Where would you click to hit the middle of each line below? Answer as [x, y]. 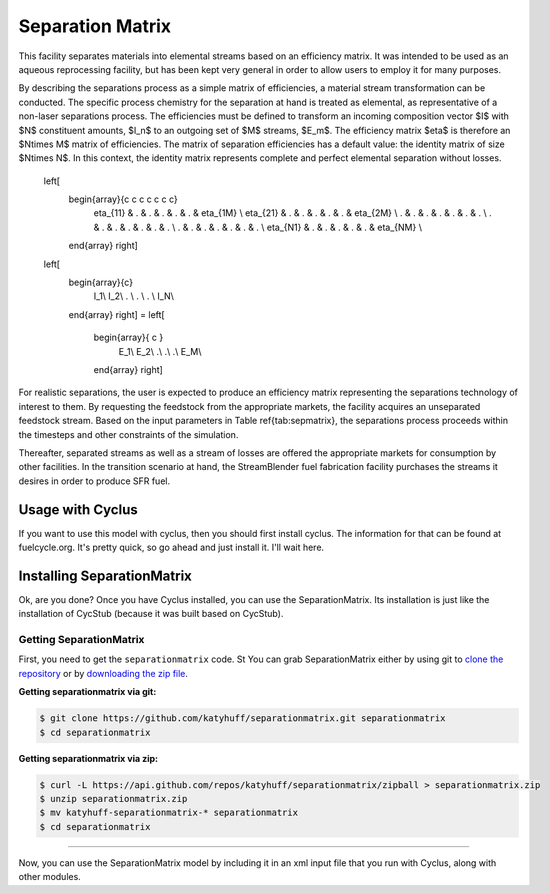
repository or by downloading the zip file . [103, 673]
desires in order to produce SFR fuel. [94, 481]
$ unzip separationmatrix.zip [113, 798]
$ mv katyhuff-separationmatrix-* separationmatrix [169, 813]
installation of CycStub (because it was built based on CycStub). [151, 614]
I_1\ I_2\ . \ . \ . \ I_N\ [134, 296]
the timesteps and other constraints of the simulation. [128, 434]
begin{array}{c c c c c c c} [123, 199]
